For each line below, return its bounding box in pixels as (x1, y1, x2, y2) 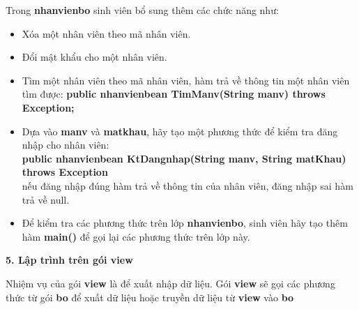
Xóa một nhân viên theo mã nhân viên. (22, 26, 191, 40)
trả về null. (22, 192, 70, 206)
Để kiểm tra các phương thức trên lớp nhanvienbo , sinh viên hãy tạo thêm (22, 216, 348, 230)
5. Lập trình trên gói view (6, 253, 133, 267)
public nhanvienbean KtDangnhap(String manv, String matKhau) (22, 151, 346, 165)
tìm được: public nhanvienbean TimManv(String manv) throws (22, 86, 326, 101)
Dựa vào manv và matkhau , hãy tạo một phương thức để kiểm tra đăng (22, 123, 338, 138)
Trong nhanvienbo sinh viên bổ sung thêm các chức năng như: (6, 3, 279, 17)
